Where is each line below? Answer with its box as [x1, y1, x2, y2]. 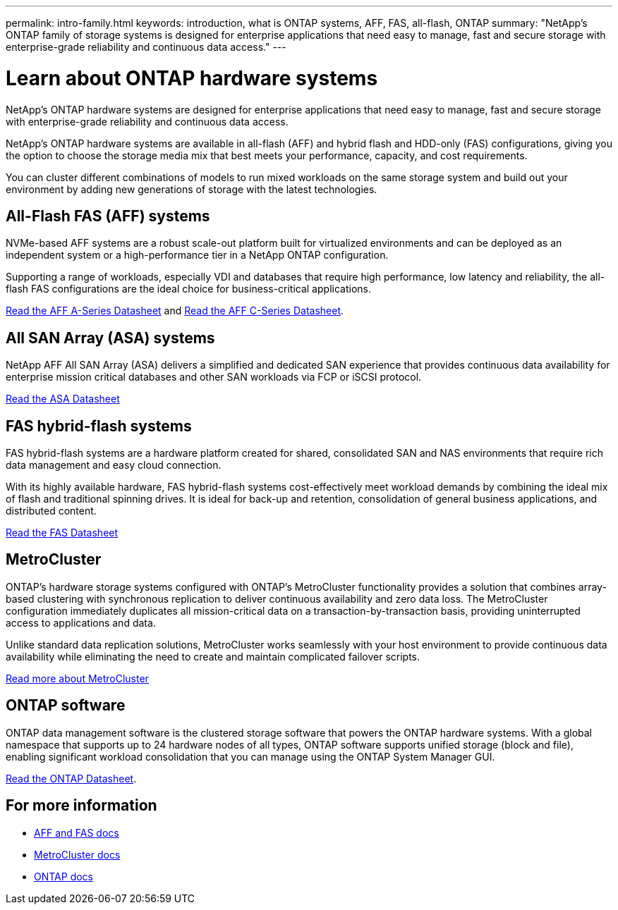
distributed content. [6, 505, 97, 517]
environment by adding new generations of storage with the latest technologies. [6, 183, 377, 195]
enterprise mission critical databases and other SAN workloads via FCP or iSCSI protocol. [6, 371, 422, 383]
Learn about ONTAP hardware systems [6, 66, 378, 90]
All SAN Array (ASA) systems [6, 328, 215, 347]
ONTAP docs [34, 870, 93, 883]
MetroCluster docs [34, 848, 121, 861]
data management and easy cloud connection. [6, 459, 222, 472]
